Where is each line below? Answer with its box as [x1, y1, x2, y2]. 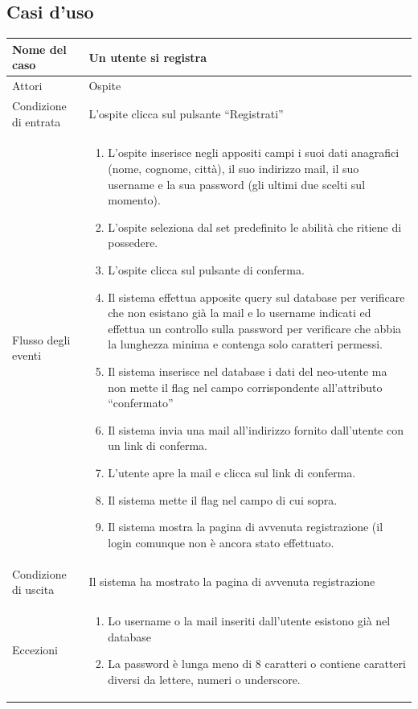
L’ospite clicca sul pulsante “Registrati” [88, 105, 284, 122]
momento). [108, 192, 161, 208]
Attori [12, 77, 43, 94]
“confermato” [108, 394, 174, 411]
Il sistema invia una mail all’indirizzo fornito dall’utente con [108, 421, 404, 438]
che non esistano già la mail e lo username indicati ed [108, 304, 371, 321]
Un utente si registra [88, 48, 207, 65]
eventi [12, 347, 42, 364]
